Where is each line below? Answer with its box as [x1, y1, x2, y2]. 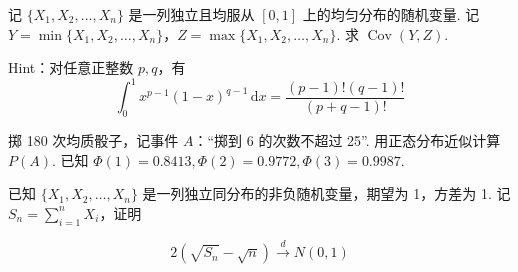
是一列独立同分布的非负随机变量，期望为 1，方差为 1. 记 [142, 183, 511, 204]
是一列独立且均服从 [128, 4, 255, 24]
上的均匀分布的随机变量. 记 [302, 4, 480, 24]
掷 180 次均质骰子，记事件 [8, 130, 179, 151]
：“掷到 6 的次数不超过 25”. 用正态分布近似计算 [193, 130, 501, 151]
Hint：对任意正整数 [8, 57, 134, 78]
